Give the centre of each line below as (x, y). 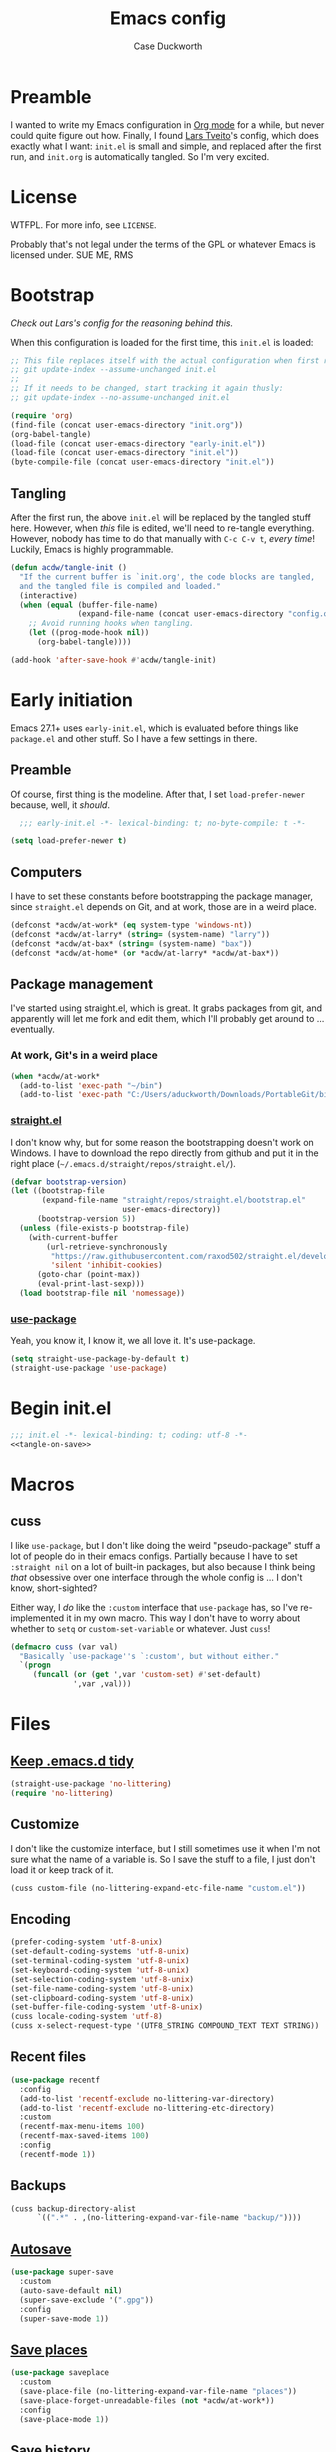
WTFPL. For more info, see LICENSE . (83, 224)
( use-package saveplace (60, 2373)
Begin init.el (61, 1408)
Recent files (48, 2057)
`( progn (35, 1665)
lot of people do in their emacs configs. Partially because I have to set (154, 1556)
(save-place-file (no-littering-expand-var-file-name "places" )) (158, 2391)
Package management (81, 983)
